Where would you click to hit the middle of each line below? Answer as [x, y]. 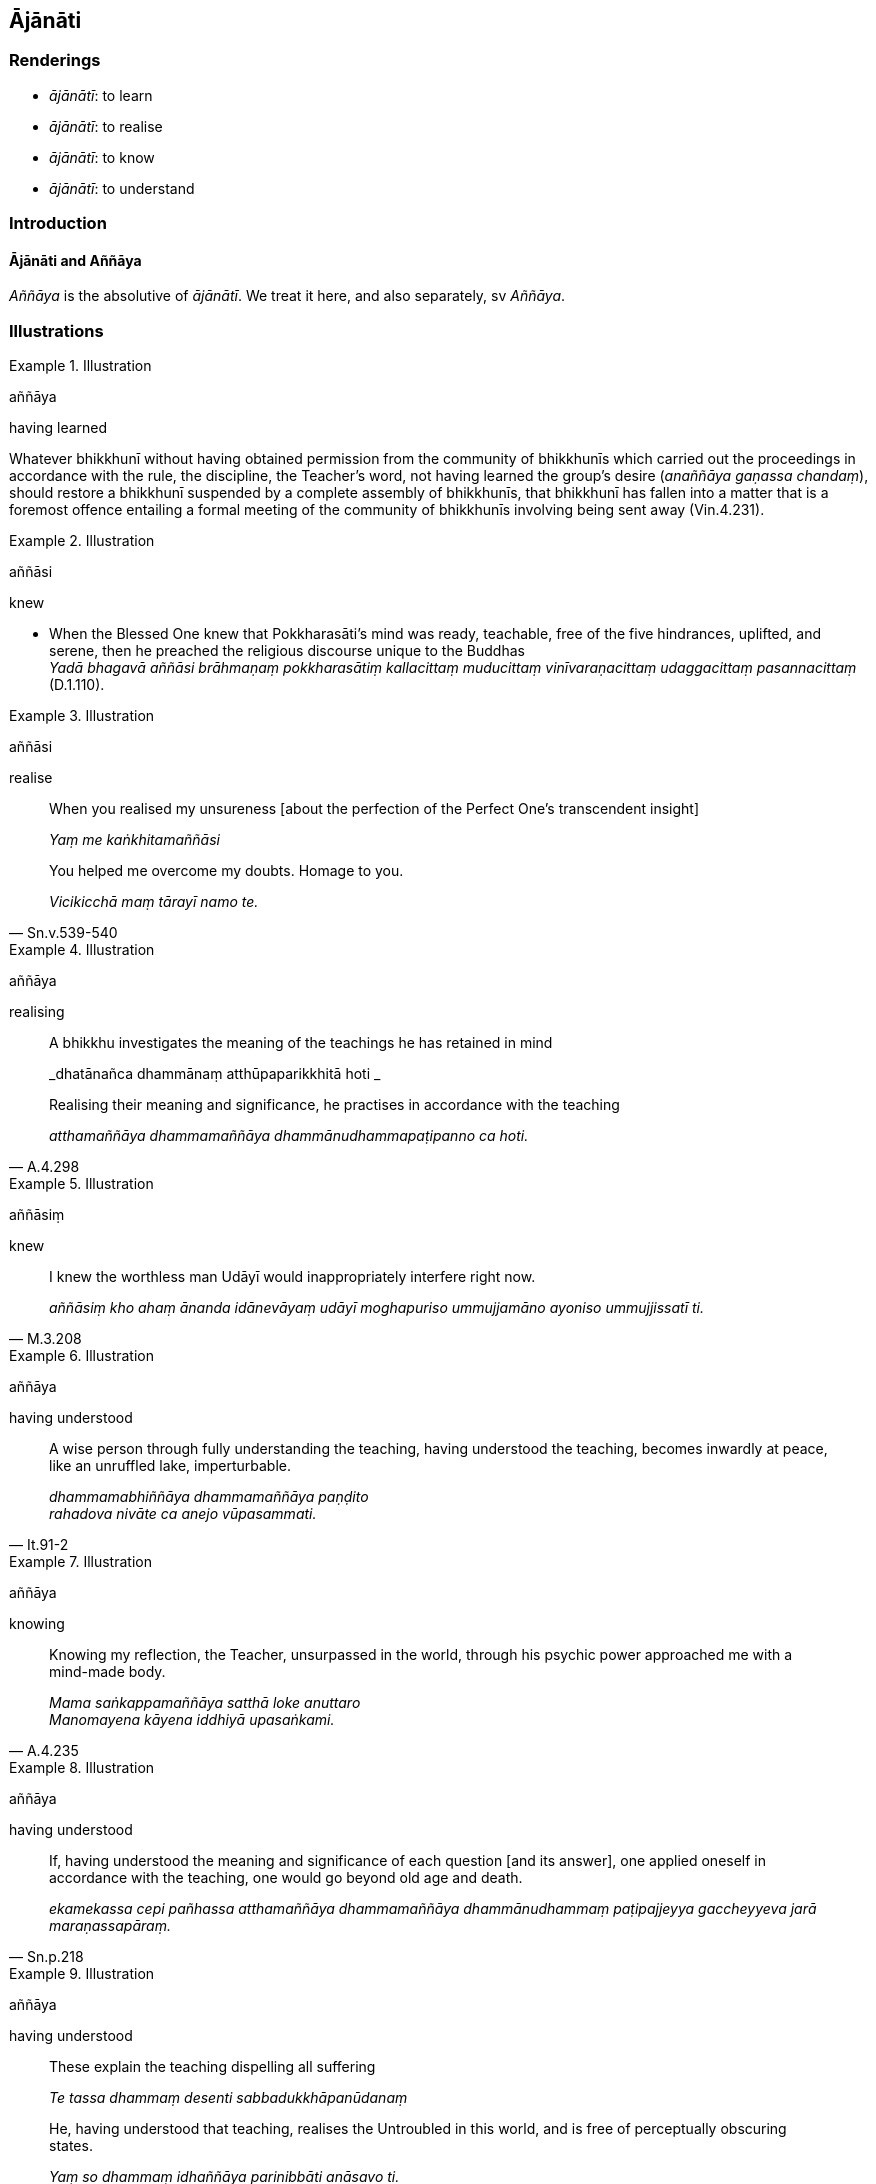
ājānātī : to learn [101, 95]
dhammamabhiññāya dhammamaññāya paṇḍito [209, 1497]
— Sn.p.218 [46, 1957]
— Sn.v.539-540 [63, 933]
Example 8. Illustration [82, 1768]
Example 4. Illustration [82, 950]
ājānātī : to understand [122, 188]
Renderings [55, 60]
